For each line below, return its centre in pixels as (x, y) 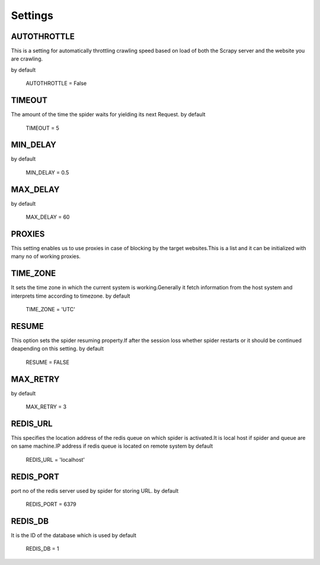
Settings (32, 15)
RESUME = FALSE (47, 362)
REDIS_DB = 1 (42, 549)
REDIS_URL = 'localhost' (55, 459)
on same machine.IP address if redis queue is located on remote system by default (112, 446)
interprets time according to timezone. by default (71, 296)
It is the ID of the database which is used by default (73, 535)
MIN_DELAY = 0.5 (47, 173)
